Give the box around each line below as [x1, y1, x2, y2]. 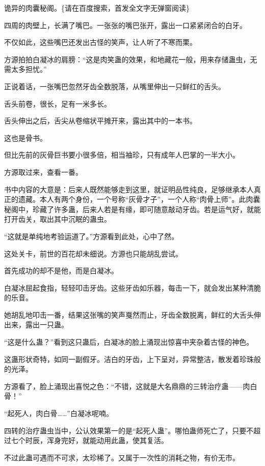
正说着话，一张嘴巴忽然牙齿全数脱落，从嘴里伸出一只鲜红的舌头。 [4, 81, 225, 91]
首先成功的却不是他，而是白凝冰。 [4, 265, 118, 276]
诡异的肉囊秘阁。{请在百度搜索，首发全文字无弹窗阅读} [4, 3, 190, 13]
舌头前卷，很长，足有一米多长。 [4, 98, 111, 109]
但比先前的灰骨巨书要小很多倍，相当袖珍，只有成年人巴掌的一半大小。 [4, 149, 240, 160]
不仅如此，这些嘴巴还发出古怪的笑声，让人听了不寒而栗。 [4, 37, 197, 47]
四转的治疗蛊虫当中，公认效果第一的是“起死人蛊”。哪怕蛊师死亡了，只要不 [4, 425, 254, 435]
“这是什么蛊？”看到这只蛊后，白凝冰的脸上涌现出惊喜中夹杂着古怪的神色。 [4, 336, 254, 347]
